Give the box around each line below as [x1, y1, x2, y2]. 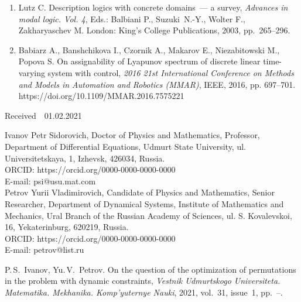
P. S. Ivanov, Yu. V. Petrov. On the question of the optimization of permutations [5, 263, 296, 275]
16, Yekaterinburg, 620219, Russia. [5, 221, 129, 233]
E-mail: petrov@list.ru [5, 243, 84, 256]
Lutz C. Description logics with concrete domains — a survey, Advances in [18, 1, 288, 13]
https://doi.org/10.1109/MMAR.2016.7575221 [18, 90, 184, 102]
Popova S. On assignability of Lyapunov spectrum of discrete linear [18, 55, 261, 67]
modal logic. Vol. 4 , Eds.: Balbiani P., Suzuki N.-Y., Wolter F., [18, 12, 245, 25]
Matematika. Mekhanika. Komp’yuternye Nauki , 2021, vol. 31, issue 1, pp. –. [5, 286, 283, 298]
